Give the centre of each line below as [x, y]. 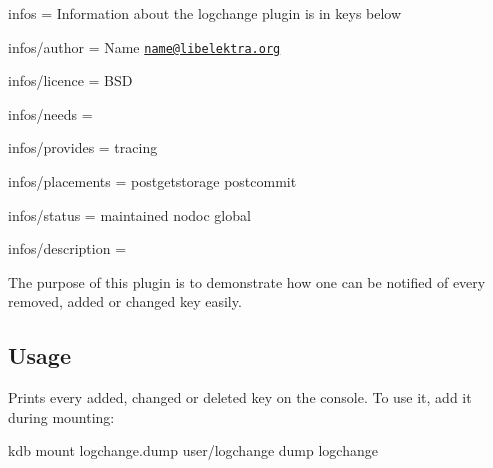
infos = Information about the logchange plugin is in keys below [205, 13]
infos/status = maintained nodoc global [129, 214]
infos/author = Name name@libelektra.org [144, 46]
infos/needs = [50, 113]
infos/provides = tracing [83, 147]
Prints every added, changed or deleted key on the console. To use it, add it [240, 397]
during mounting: [61, 416]
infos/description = [67, 248]
